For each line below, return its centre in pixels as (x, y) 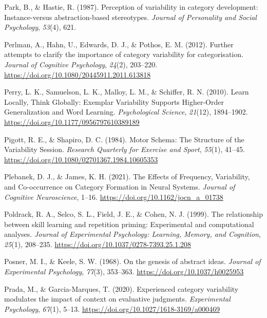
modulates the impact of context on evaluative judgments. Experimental (117, 299)
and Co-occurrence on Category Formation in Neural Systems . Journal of (120, 186)
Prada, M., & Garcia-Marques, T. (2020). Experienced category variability (121, 288)
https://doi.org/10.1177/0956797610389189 (72, 121)
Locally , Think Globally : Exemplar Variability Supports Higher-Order (114, 101)
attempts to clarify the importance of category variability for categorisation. (124, 54)
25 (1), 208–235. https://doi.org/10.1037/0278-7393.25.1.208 (98, 244)
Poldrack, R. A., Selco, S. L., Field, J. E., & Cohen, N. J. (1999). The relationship (133, 214)
